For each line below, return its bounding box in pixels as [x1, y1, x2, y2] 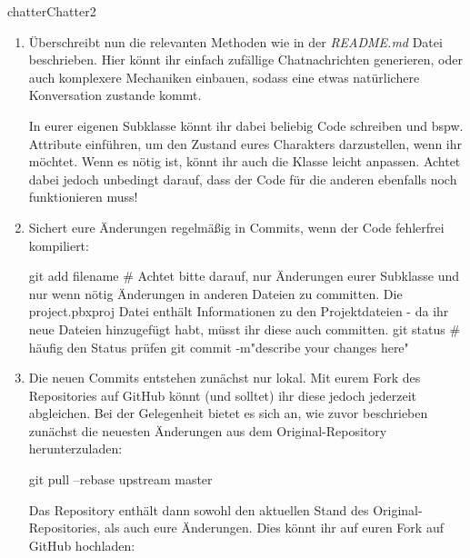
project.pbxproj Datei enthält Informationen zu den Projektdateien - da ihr [28, 302, 449, 321]
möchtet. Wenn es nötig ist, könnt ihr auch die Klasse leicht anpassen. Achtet [28, 152, 461, 171]
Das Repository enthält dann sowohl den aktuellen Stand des [28, 500, 369, 519]
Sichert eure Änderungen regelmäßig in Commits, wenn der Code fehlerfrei [28, 217, 445, 236]
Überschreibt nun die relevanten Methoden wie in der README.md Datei [28, 32, 443, 51]
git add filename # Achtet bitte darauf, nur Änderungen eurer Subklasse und [28, 266, 460, 285]
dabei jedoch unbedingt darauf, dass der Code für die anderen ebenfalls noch [28, 169, 457, 188]
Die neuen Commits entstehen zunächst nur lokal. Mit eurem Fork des [28, 368, 421, 387]
